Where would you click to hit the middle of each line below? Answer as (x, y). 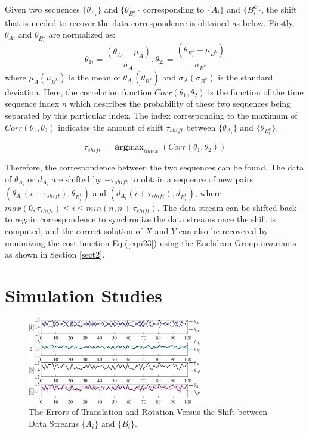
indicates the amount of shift (111, 127)
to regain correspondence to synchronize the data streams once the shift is (140, 219)
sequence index (32, 103)
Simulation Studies (84, 295)
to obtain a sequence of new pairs (192, 179)
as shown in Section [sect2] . (55, 254)
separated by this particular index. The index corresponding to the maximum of (151, 115)
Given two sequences (42, 9)
